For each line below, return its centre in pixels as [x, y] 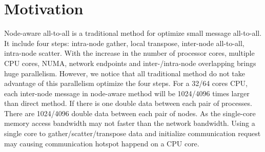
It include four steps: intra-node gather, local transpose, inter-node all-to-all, [124, 43]
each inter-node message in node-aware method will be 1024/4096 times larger [127, 93]
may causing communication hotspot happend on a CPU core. [102, 143]
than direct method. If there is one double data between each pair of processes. [128, 103]
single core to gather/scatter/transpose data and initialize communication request [132, 133]
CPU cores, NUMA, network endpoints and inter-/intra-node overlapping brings [130, 63]
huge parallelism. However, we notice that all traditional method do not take [125, 73]
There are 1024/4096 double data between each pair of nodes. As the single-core [130, 113]
